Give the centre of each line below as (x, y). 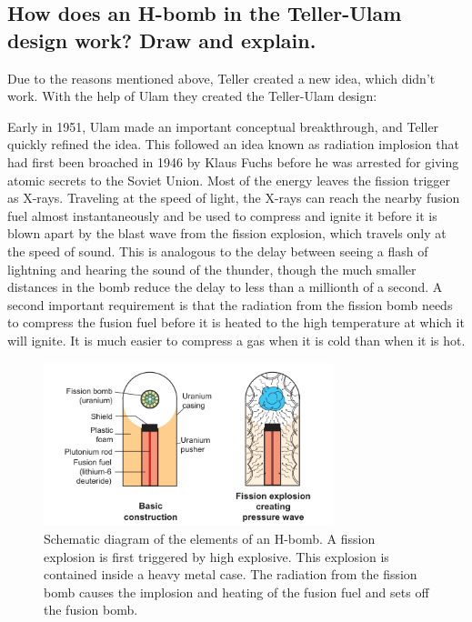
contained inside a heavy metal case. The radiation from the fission (231, 574)
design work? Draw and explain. (162, 40)
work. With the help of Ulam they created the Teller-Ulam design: (192, 96)
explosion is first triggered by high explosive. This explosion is (216, 556)
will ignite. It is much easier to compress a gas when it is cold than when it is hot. (236, 340)
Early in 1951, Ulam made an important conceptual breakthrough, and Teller (223, 126)
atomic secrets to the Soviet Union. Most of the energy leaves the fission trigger (229, 180)
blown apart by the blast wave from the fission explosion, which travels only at (227, 233)
